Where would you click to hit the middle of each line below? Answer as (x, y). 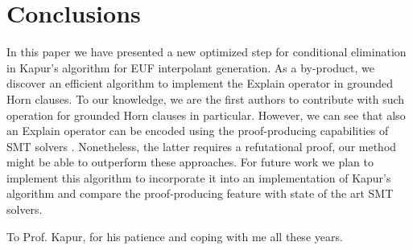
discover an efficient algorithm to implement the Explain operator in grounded (200, 83)
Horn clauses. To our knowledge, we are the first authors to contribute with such (206, 98)
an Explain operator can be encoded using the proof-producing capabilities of (198, 131)
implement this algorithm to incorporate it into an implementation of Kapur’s (199, 177)
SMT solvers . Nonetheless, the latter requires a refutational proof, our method (202, 146)
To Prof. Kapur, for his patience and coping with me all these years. (175, 236)
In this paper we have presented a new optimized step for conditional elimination (206, 52)
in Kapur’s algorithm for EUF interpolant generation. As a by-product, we (191, 67)
